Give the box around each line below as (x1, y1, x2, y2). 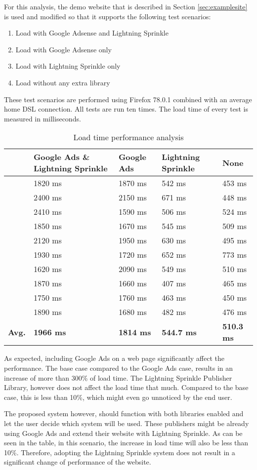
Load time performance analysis (73, 131, 184, 143)
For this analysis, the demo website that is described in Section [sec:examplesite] (4, 1, 248, 11)
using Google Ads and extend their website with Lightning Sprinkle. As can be (4, 428, 243, 438)
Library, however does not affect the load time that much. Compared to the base (4, 382, 249, 392)
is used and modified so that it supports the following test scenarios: (4, 11, 211, 21)
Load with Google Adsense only (15, 44, 112, 54)
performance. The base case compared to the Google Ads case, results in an (4, 362, 233, 373)
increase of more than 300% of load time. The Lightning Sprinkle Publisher (4, 372, 232, 383)
